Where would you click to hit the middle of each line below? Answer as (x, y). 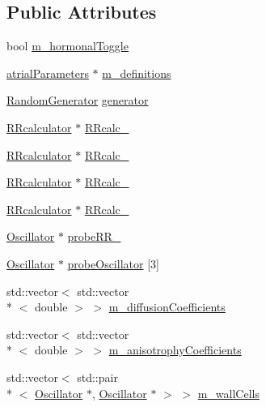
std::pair (97, 377)
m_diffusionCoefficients (167, 307)
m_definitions (137, 73)
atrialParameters (48, 73)
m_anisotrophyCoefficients (175, 350)
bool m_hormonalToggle (68, 46)
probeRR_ (94, 236)
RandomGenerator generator (78, 100)
